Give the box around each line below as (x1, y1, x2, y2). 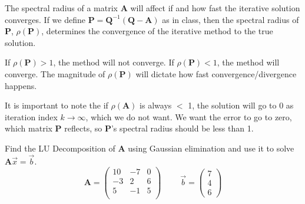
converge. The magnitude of (5, 67, 105, 80)
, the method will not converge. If (53, 56, 174, 68)
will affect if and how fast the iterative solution (130, 2, 300, 14)
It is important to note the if (5, 99, 108, 111)
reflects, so (64, 122, 102, 134)
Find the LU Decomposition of (5, 142, 115, 154)
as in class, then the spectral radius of (162, 13, 299, 25)
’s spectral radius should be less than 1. (111, 122, 254, 134)
